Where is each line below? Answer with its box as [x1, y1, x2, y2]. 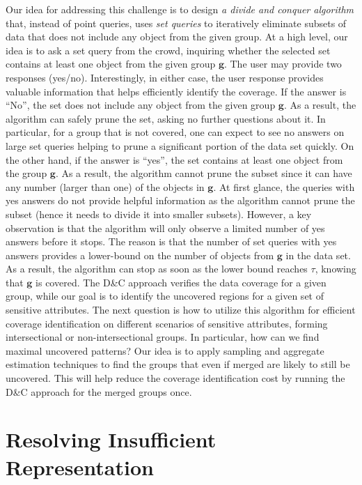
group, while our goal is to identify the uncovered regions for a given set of [6, 288, 324, 303]
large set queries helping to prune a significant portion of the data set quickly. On [6, 138, 354, 153]
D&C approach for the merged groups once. [6, 384, 192, 399]
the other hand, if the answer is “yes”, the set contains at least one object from [6, 152, 343, 167]
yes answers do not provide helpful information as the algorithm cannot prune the [6, 193, 355, 208]
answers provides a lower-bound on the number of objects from [6, 247, 274, 262]
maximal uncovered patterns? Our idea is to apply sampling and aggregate [6, 343, 324, 357]
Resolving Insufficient [6, 425, 217, 454]
